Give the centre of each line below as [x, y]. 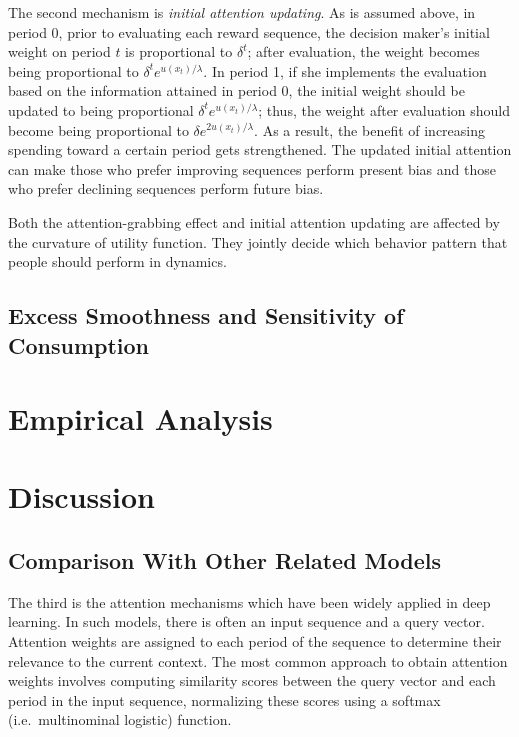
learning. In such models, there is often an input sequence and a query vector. [246, 621]
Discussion [81, 496]
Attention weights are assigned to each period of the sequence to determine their [255, 641]
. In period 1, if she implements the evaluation [345, 70]
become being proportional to [98, 129]
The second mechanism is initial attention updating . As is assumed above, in [242, 12]
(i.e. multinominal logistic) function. [120, 719]
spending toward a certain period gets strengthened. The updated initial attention [260, 149]
